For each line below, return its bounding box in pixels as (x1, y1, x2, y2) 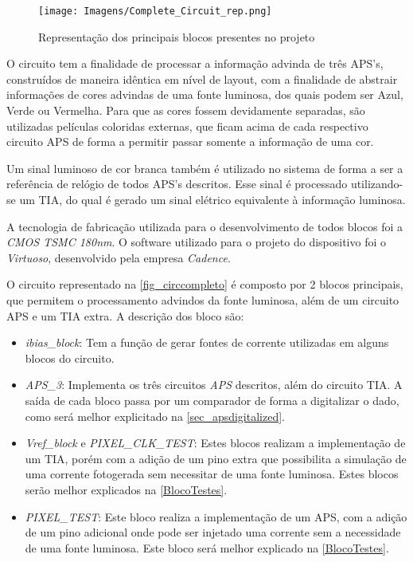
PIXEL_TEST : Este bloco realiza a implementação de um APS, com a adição (25, 508, 407, 525)
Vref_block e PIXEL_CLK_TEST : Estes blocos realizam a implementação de (25, 434, 406, 451)
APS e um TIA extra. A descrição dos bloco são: (6, 307, 244, 324)
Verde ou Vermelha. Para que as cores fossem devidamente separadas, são (6, 102, 365, 119)
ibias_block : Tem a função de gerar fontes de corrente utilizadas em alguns (25, 334, 389, 351)
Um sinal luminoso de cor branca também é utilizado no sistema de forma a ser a (6, 159, 403, 176)
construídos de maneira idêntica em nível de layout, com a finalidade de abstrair (6, 70, 398, 87)
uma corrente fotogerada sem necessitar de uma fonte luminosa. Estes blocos (25, 466, 399, 482)
